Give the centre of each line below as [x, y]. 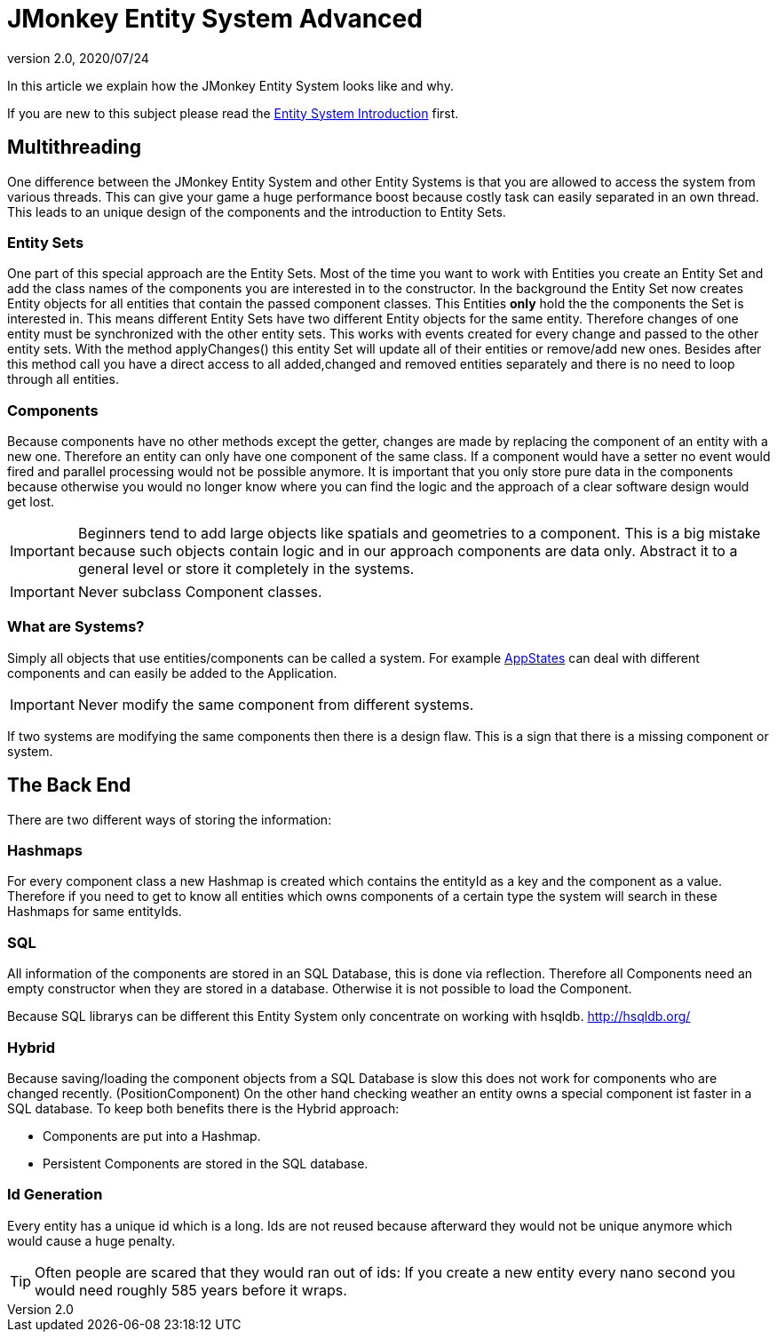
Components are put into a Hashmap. [152, 1136]
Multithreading [75, 147]
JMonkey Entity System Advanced [215, 19]
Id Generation [55, 1195]
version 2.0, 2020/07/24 [78, 58]
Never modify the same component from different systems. [276, 704]
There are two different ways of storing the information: [170, 819]
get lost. [31, 502]
